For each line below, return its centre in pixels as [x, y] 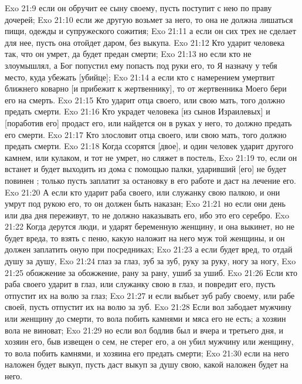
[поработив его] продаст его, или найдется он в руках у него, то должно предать [148, 122]
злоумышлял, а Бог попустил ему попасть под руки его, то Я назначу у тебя [141, 65]
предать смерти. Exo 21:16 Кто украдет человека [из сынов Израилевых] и [138, 111]
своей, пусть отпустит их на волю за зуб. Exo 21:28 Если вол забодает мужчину [148, 307]
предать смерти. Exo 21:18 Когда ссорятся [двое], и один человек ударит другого [149, 146]
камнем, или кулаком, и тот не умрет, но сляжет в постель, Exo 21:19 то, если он [151, 157]
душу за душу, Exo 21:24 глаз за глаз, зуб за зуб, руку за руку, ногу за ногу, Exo [150, 261]
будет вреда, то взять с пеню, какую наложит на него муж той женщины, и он [145, 238]
